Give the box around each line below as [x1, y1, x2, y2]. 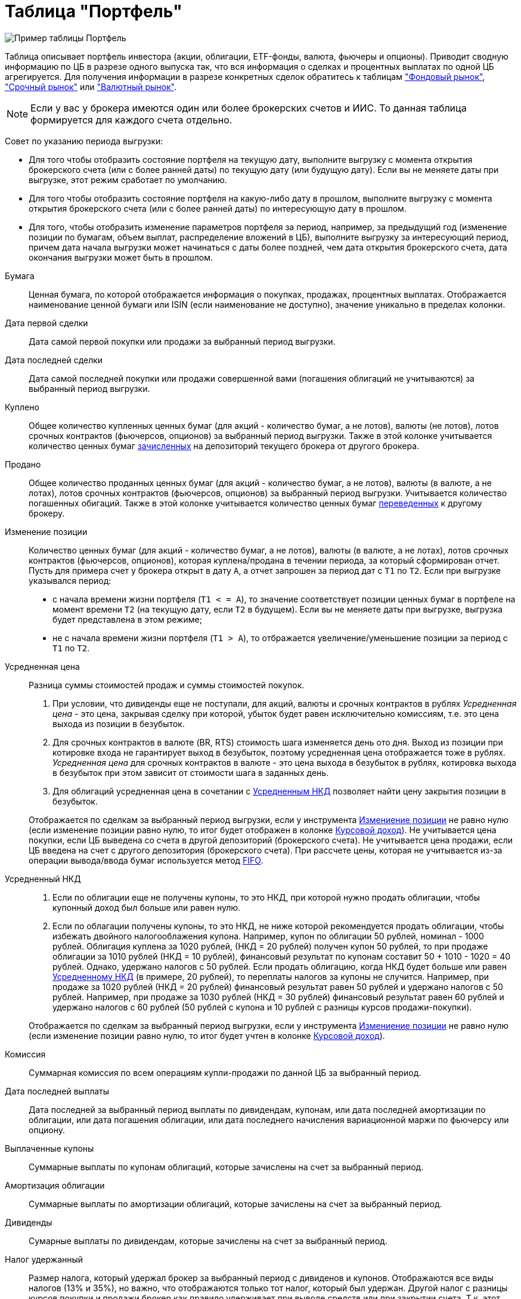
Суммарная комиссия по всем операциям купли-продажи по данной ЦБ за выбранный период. [29, 1067, 421, 1078]
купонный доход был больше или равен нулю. [52, 902, 241, 913]
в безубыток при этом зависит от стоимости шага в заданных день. [52, 767, 329, 778]
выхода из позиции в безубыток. [52, 718, 185, 729]
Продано [5, 459, 41, 469]
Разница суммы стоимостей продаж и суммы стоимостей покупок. [29, 679, 305, 690]
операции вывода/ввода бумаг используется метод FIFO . [29, 855, 263, 865]
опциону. [29, 1124, 65, 1135]
